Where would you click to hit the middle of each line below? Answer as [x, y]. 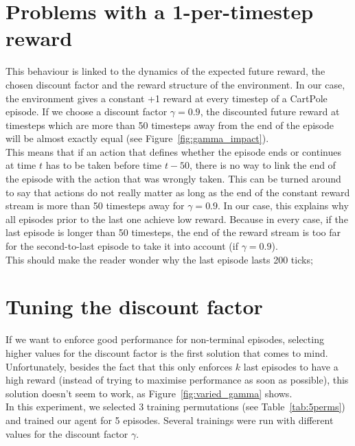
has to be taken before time [104, 165]
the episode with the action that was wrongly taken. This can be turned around [173, 179]
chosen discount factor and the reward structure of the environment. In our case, [175, 84]
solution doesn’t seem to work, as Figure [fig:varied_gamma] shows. [149, 393]
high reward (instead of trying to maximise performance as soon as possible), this [177, 380]
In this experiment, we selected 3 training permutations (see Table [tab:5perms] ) [175, 407]
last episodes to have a [291, 366]
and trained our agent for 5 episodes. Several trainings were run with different [170, 420]
